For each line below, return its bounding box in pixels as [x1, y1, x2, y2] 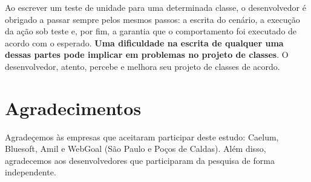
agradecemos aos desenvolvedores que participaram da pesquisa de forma [5, 154, 275, 166]
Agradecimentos [5, 95, 142, 120]
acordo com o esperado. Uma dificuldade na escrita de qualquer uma [5, 36, 284, 49]
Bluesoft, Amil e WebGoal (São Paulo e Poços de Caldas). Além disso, [5, 142, 266, 155]
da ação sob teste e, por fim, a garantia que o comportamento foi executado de [5, 25, 297, 37]
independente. [5, 166, 56, 178]
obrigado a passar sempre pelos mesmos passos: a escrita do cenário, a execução [5, 13, 300, 25]
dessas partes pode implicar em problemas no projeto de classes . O [5, 48, 289, 61]
